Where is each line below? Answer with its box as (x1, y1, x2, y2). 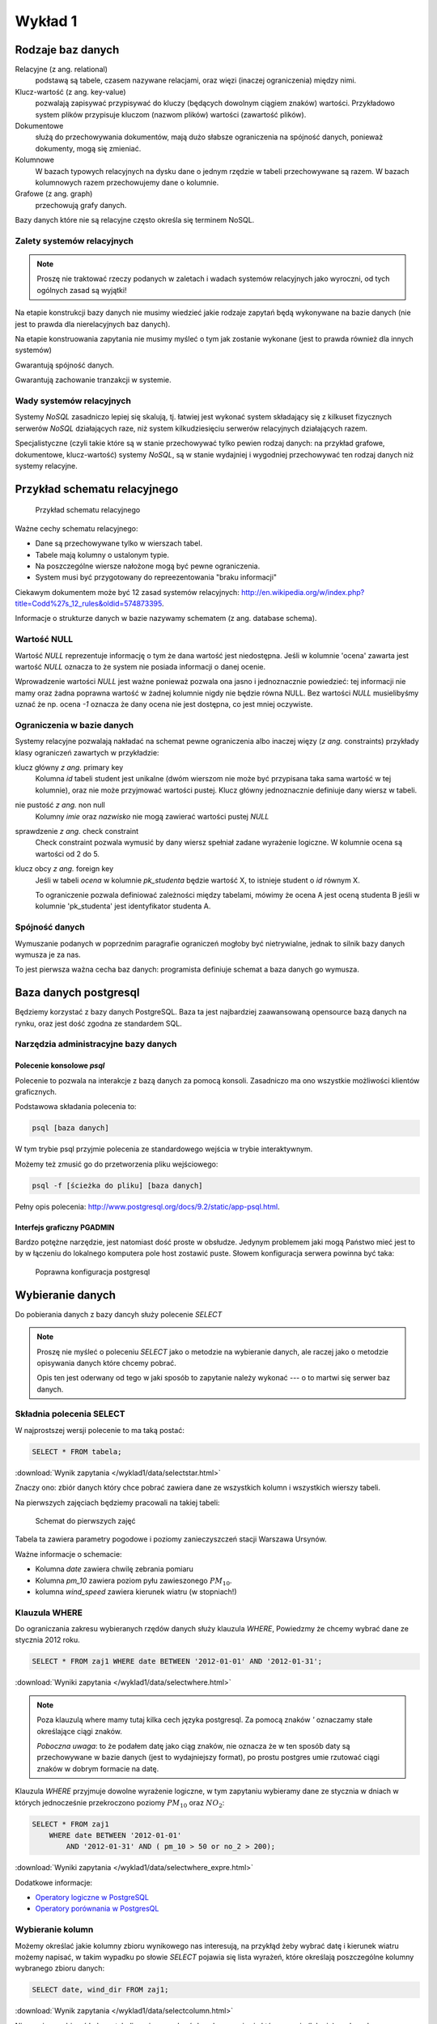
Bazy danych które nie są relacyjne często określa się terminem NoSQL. (15, 215, 255, 225)
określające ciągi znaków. (36, 1726, 123, 1736)
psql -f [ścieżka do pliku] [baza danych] (32, 1180, 203, 1190)
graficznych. (15, 1086, 57, 1096)
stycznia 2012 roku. (15, 1635, 80, 1645)
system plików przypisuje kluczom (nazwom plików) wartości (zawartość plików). (35, 109, 307, 119)
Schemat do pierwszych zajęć (35, 1516, 137, 1525)
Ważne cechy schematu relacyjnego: (15, 523, 138, 534)
